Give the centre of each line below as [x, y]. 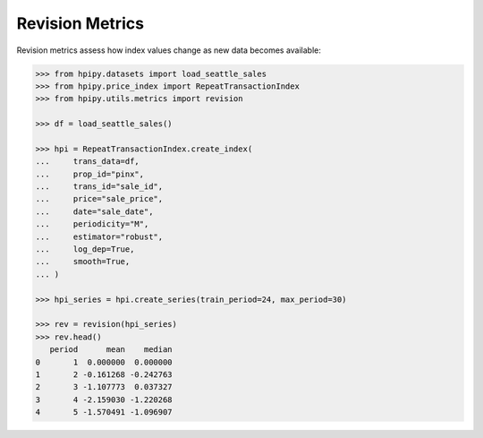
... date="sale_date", [94, 211]
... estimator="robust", [99, 236]
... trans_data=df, [88, 162]
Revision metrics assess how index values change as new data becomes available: [169, 50]
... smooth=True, [83, 262]
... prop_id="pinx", [90, 174]
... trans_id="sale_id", [99, 187]
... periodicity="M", [92, 224]
